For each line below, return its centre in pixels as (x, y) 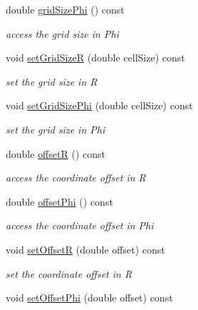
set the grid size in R (52, 81)
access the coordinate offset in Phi (80, 225)
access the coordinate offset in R (76, 177)
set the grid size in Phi (56, 129)
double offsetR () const (56, 153)
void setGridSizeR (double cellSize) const (95, 57)
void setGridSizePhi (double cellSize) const (99, 105)
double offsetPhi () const (59, 201)
